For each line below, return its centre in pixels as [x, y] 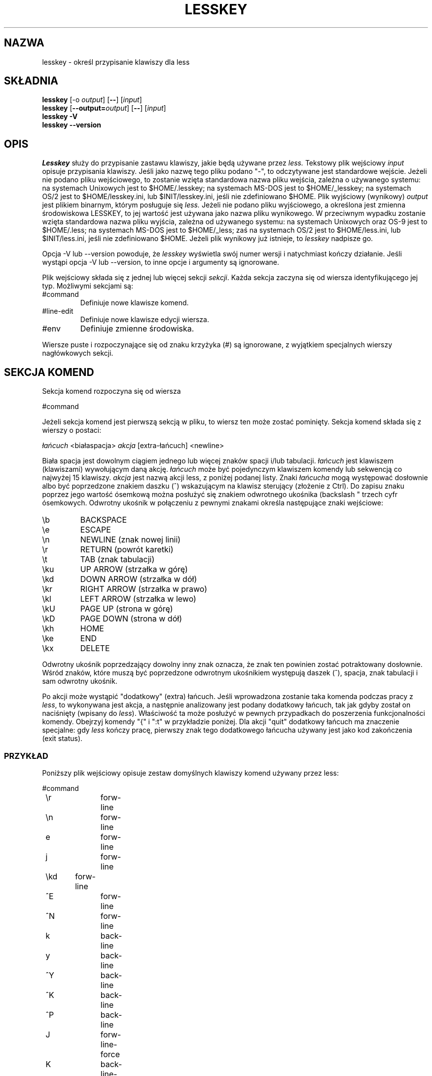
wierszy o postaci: [72, 430]
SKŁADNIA [31, 81]
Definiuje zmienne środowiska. [137, 329]
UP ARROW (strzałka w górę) [134, 569]
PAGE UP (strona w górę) [126, 609]
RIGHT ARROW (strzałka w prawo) [144, 589]
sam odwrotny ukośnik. [80, 681]
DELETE [95, 648]
